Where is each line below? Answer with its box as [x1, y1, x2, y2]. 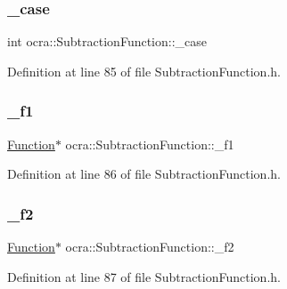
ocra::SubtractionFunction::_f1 [65, 134, 234, 153]
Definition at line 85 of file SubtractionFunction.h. [7, 61, 281, 80]
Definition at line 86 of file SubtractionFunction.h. [7, 165, 281, 183]
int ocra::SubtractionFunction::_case [7, 32, 208, 51]
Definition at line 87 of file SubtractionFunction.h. [7, 267, 281, 285]
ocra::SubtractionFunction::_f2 [65, 237, 234, 256]
